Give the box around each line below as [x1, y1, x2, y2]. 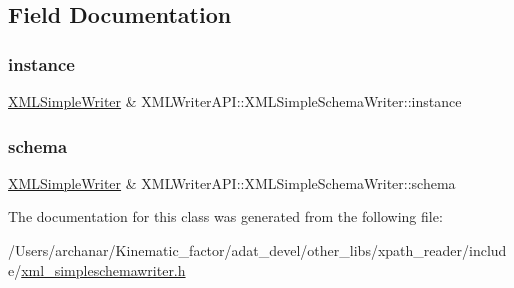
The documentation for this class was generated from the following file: [8, 206, 443, 227]
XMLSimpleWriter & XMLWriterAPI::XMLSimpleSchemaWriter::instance [8, 91, 462, 111]
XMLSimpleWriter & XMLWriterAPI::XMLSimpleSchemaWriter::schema [8, 172, 456, 193]
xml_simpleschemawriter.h [21, 259, 186, 280]
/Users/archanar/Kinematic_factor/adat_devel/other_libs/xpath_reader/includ [8, 240, 507, 260]
